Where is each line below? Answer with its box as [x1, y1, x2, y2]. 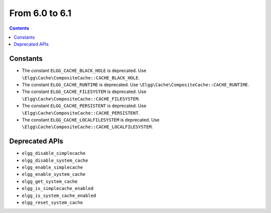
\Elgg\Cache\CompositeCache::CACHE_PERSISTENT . [22, 110, 140, 116]
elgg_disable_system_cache [22, 157, 88, 163]
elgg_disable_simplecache [22, 151, 86, 156]
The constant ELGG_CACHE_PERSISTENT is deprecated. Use [22, 103, 147, 109]
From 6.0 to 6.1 [9, 8, 72, 19]
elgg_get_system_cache [22, 178, 78, 184]
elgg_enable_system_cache [22, 171, 86, 177]
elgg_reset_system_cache [22, 200, 83, 205]
